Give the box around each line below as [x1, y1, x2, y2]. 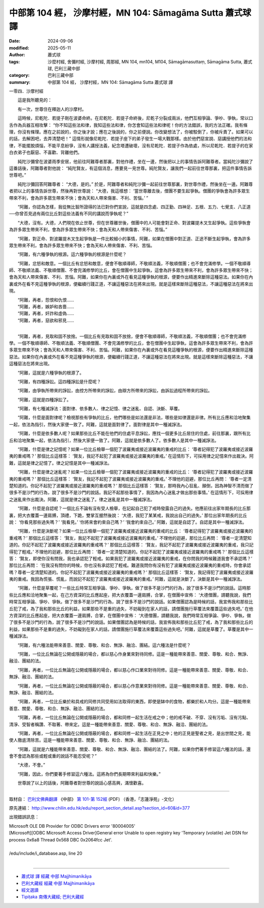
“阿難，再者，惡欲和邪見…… [17, 317, 74, 323]
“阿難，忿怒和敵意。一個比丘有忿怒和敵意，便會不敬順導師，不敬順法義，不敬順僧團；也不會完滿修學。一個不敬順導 [17, 260, 251, 266]
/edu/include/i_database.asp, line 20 [9, 850, 83, 857]
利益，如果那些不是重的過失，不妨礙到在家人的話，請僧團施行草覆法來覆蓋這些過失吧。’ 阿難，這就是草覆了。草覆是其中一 [9, 626, 254, 632]
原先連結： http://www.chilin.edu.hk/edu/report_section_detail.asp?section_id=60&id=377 [9, 805, 190, 811]
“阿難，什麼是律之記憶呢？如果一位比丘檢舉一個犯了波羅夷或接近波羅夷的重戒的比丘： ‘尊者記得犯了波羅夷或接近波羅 [17, 446, 253, 453]
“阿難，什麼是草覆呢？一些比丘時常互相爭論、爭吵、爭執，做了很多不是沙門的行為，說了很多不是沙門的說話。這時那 [17, 585, 251, 591]
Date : [9, 38, 21, 44]
